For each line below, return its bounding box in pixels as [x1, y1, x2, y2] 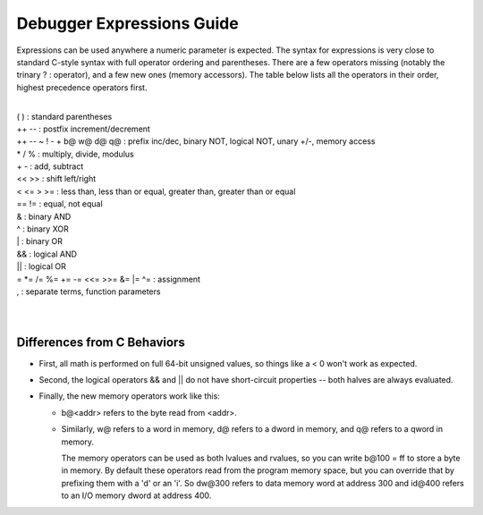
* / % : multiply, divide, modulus [16, 148, 134, 159]
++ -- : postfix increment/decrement [16, 123, 151, 134]
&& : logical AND [16, 249, 78, 259]
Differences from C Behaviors [16, 334, 185, 350]
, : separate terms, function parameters [16, 286, 161, 297]
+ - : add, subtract [16, 161, 84, 172]
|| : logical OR [16, 261, 67, 272]
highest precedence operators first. [16, 81, 148, 93]
